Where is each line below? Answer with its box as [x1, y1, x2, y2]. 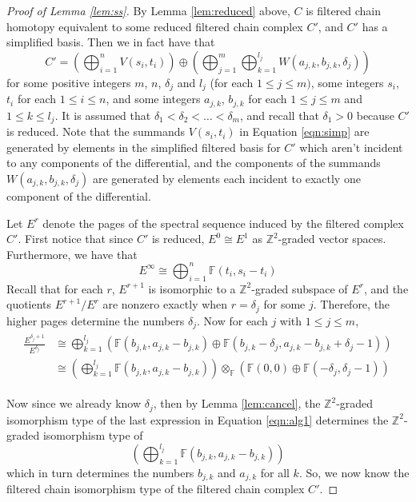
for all [260, 464, 290, 480]
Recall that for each [6, 280, 103, 297]
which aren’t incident [299, 138, 403, 155]
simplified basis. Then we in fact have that [6, 34, 215, 50]
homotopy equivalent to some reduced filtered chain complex [6, 18, 303, 34]
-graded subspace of [251, 280, 348, 297]
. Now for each [197, 312, 268, 329]
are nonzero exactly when [102, 296, 228, 313]
